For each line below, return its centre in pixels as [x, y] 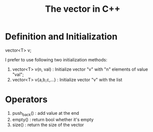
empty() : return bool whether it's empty [53, 119]
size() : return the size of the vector [48, 125]
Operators [26, 100]
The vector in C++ [83, 9]
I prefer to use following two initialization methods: [56, 59]
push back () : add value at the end [46, 114]
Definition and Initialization [61, 37]
